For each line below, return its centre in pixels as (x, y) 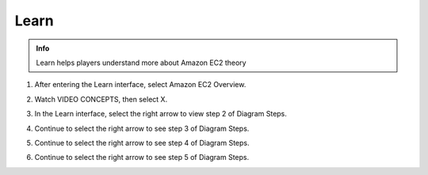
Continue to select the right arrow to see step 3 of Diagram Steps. (142, 128)
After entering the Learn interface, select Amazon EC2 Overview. (140, 85)
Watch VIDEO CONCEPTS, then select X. (101, 99)
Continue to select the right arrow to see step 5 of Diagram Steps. (142, 158)
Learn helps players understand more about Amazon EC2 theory (141, 63)
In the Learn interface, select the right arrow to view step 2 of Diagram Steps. (160, 114)
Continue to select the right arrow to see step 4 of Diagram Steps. (142, 143)
